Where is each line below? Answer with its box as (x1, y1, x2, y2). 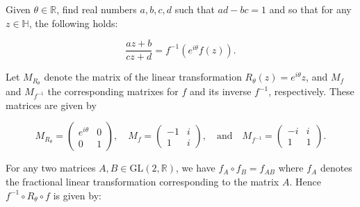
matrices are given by (6, 97, 97, 112)
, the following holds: (28, 15, 118, 30)
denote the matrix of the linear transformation (44, 69, 242, 84)
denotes (320, 160, 352, 175)
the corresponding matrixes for (47, 84, 179, 99)
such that (174, 2, 215, 16)
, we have (175, 160, 215, 175)
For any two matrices (6, 160, 96, 175)
